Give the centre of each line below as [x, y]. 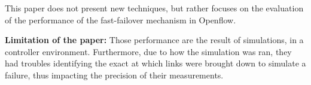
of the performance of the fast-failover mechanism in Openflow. [121, 19]
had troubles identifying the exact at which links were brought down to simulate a [155, 63]
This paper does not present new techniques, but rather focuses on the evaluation [154, 8]
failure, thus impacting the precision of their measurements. [114, 75]
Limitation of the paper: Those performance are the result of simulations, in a [154, 40]
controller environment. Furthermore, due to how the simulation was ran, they [148, 51]
